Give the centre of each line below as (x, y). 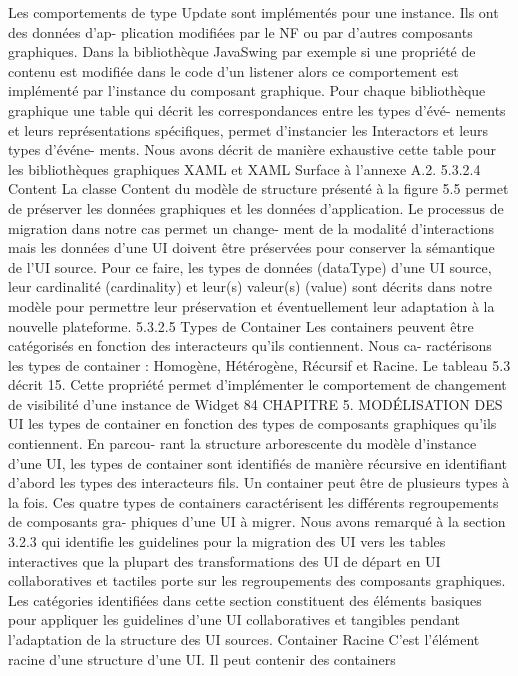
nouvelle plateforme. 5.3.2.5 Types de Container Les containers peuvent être (241, 325)
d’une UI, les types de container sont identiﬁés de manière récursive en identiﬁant (258, 462)
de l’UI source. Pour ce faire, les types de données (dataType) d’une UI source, (250, 266)
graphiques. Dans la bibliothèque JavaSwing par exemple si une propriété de (242, 51)
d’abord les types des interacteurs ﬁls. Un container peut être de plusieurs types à (259, 482)
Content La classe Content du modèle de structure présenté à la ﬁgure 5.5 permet (258, 188)
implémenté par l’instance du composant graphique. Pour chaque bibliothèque (247, 90)
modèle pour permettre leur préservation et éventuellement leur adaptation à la (251, 305)
